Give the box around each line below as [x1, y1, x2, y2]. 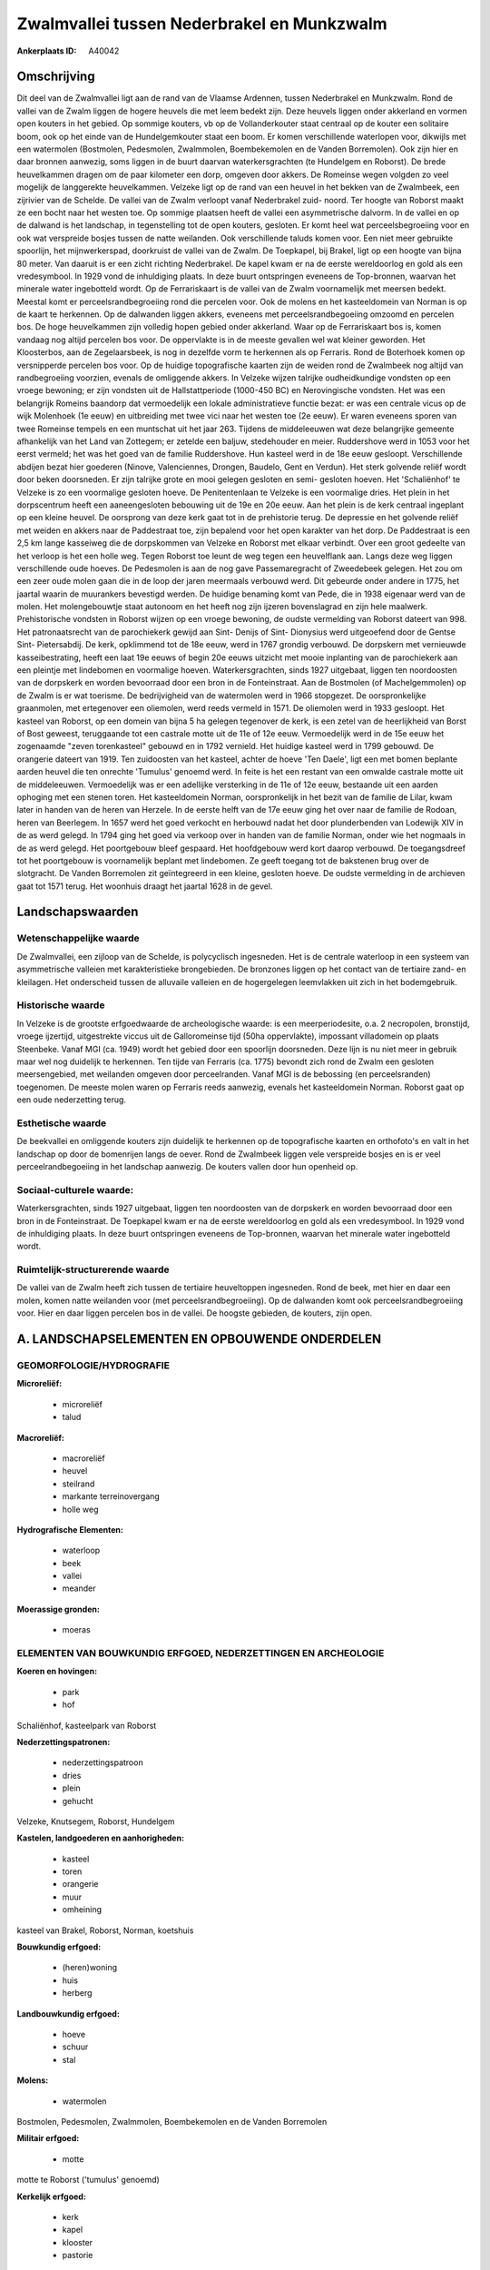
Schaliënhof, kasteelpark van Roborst [16, 1720, 157, 1731]
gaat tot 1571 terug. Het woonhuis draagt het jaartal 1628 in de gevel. [16, 881, 273, 892]
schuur [62, 2041, 89, 2052]
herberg [62, 1988, 93, 1999]
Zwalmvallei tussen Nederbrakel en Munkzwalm [16, 14, 387, 34]
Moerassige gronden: [16, 1604, 100, 1614]
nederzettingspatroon [62, 1757, 144, 1768]
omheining [62, 1904, 103, 1915]
